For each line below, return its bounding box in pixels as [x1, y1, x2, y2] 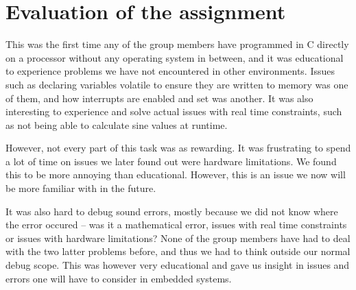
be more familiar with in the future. [5, 181, 156, 195]
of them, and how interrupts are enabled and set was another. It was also [5, 90, 313, 105]
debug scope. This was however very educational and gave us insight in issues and [5, 258, 350, 272]
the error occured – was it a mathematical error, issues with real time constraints [5, 217, 347, 232]
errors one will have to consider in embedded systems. [5, 271, 232, 285]
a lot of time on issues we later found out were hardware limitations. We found [5, 154, 337, 168]
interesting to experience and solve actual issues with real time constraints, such [5, 104, 342, 119]
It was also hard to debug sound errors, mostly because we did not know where [5, 204, 338, 218]
